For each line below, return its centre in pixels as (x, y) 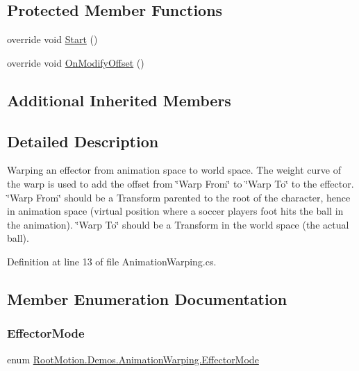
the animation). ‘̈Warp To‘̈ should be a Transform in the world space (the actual (178, 224)
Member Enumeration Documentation (147, 298)
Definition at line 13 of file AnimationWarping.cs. (112, 261)
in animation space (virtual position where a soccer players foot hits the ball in (175, 211)
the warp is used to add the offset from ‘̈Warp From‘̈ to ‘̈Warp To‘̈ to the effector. (181, 183)
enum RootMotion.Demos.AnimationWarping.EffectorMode (133, 359)
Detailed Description (83, 141)
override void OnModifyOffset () (76, 62)
